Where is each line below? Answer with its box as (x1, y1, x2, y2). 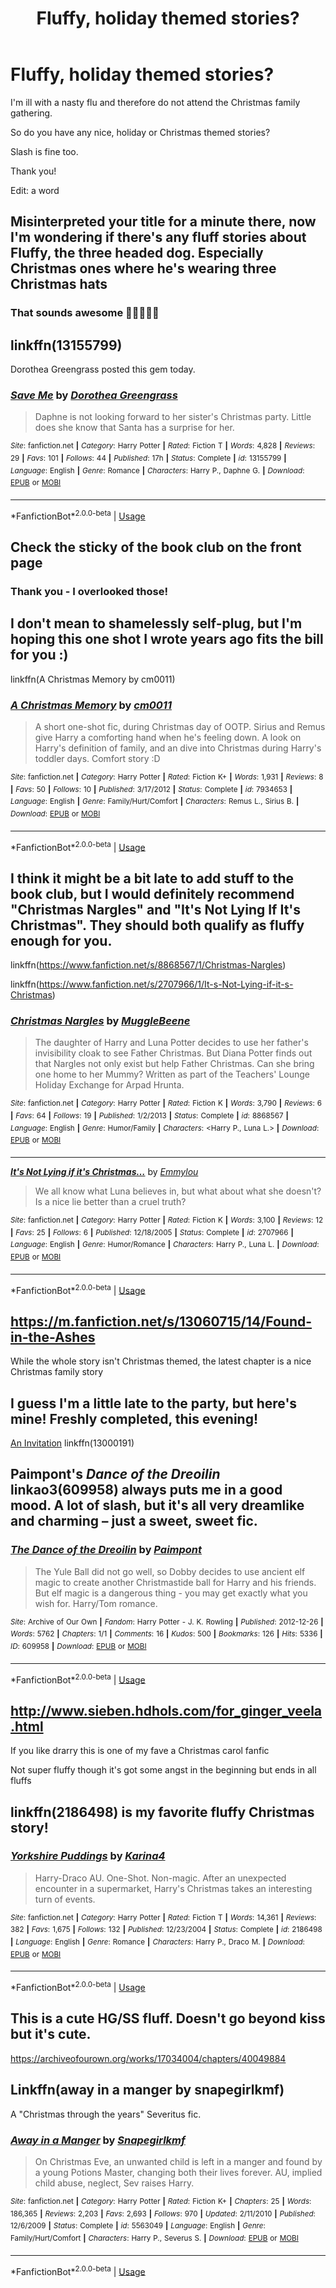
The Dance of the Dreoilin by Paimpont (10, 1543, 203, 1557)
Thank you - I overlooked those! (10, 584, 168, 598)
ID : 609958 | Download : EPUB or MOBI (10, 1641, 147, 1651)
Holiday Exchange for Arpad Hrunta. (34, 1079, 185, 1091)
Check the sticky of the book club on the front (10, 539, 302, 556)
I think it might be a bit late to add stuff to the (10, 870, 295, 887)
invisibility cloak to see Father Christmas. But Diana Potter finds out (34, 1047, 313, 1059)
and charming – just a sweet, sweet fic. (10, 1513, 258, 1530)
